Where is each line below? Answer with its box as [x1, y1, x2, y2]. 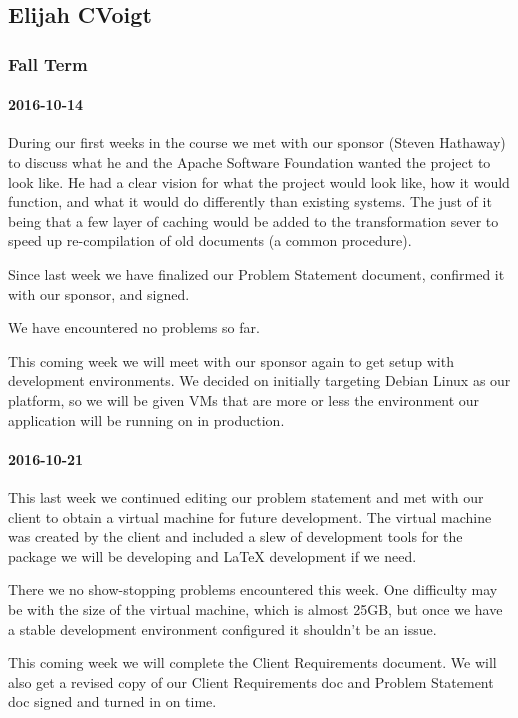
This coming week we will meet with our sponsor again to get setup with [8, 350, 454, 371]
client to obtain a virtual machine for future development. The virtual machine [8, 506, 492, 527]
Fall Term [8, 51, 88, 76]
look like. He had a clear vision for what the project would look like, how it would [8, 171, 510, 192]
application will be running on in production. [8, 409, 285, 430]
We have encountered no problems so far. [8, 317, 260, 338]
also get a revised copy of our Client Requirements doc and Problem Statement [8, 671, 494, 692]
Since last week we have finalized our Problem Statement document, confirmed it [8, 263, 505, 284]
